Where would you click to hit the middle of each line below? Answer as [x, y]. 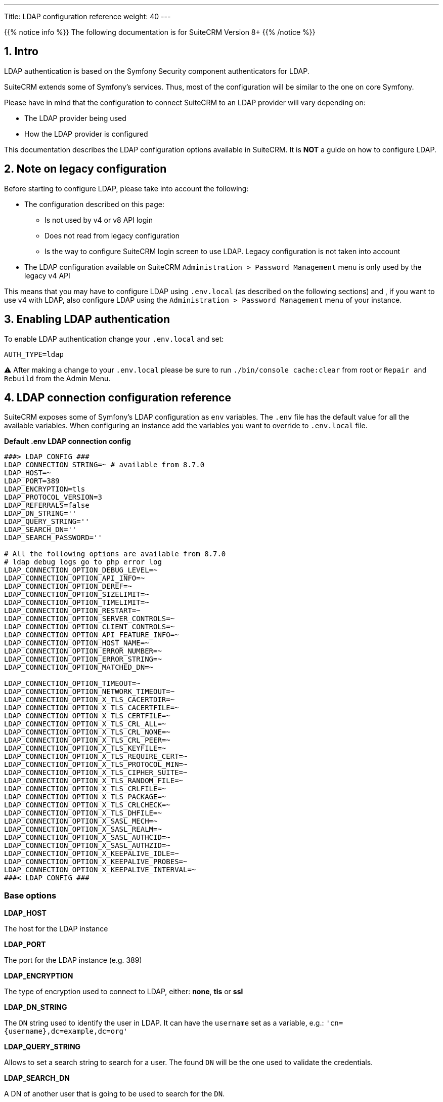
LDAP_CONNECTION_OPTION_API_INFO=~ [75, 578]
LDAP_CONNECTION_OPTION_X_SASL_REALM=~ [83, 829]
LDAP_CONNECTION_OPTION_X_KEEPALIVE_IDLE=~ [92, 854]
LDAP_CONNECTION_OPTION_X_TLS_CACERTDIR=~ [90, 700]
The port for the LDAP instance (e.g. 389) [73, 960]
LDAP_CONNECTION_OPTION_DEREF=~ [68, 586]
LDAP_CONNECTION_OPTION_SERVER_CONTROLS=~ [90, 619]
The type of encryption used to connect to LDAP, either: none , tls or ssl [124, 992]
